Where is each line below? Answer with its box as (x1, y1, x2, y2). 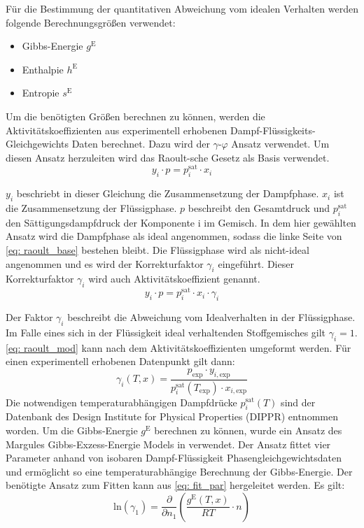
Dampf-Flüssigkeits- (230, 122, 316, 137)
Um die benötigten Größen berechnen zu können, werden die (6, 108, 265, 123)
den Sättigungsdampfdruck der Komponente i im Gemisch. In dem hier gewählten (6, 215, 356, 229)
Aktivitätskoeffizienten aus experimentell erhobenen (6, 122, 227, 137)
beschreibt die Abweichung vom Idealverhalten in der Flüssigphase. (67, 310, 356, 324)
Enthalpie (22, 62, 64, 76)
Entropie (22, 85, 59, 100)
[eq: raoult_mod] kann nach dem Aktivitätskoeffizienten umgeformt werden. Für (6, 340, 351, 355)
